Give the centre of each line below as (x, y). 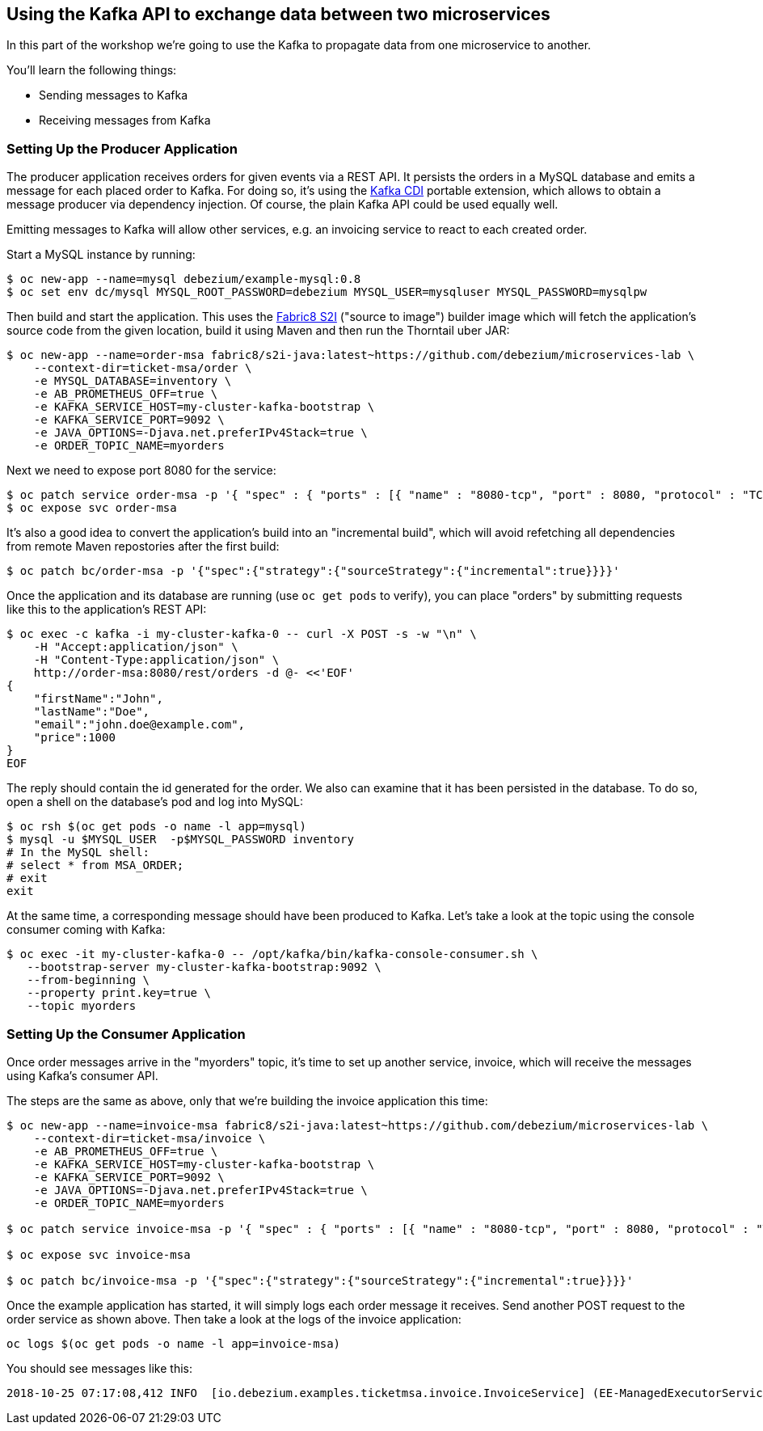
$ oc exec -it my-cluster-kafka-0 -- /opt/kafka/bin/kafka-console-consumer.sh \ (272, 954)
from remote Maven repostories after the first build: (143, 547)
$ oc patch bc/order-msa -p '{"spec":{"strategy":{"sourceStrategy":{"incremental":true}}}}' (313, 571)
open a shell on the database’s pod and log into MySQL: (155, 802)
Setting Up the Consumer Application (126, 1034)
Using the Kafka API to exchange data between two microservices (278, 14)
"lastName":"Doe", (92, 712)
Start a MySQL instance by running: (101, 255)
